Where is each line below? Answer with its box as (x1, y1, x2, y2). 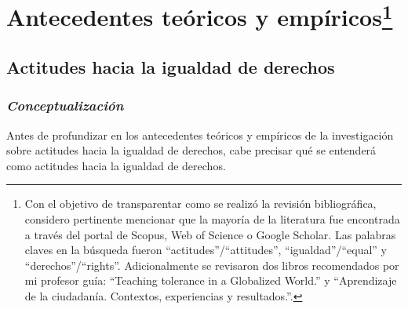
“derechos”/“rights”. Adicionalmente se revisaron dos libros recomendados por (24, 256, 399, 273)
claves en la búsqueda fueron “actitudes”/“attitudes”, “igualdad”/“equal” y (24, 242, 387, 258)
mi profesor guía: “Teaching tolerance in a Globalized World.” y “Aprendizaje (24, 272, 397, 289)
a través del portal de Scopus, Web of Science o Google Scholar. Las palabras (24, 226, 396, 242)
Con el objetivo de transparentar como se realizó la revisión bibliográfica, (24, 195, 377, 212)
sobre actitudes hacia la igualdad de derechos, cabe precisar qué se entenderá (6, 142, 377, 158)
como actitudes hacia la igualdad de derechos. (6, 157, 226, 173)
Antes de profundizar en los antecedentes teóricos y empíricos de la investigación (6, 126, 394, 143)
